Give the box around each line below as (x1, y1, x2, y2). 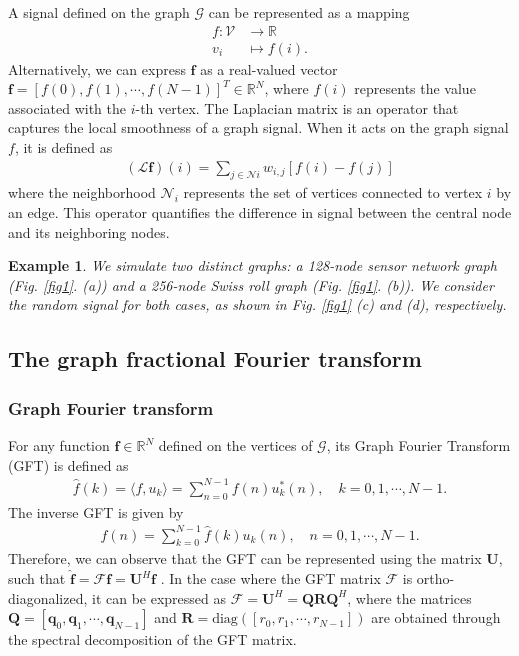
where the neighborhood (8, 182, 156, 203)
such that (8, 568, 66, 589)
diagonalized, (8, 587, 88, 608)
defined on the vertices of (158, 435, 313, 456)
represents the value (354, 78, 476, 99)
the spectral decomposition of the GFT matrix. (8, 629, 297, 650)
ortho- (416, 568, 455, 589)
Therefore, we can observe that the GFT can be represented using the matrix (8, 548, 482, 569)
